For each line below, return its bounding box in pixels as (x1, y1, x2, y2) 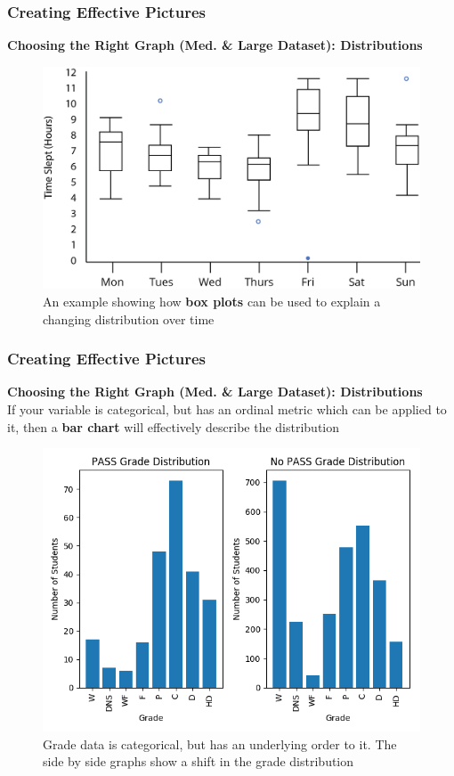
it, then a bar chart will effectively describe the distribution (7, 417, 340, 436)
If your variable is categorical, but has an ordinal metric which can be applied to (7, 400, 447, 419)
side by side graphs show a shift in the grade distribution (43, 752, 354, 771)
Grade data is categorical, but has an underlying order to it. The (43, 734, 397, 753)
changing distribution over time (43, 309, 215, 328)
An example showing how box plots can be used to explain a (43, 292, 381, 311)
